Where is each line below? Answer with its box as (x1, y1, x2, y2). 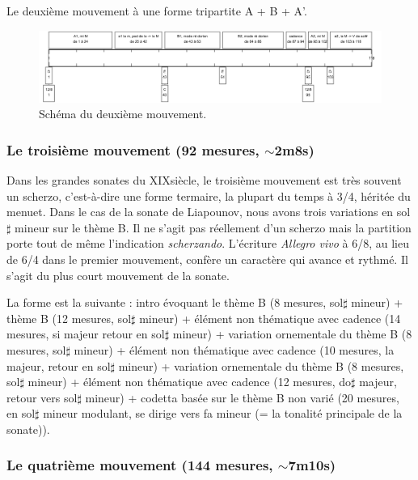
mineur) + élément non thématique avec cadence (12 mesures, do (27, 373, 352, 390)
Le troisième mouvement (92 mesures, (6, 139, 260, 159)
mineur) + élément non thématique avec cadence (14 (139, 309, 401, 326)
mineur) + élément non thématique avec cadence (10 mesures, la (74, 341, 395, 358)
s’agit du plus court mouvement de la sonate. (6, 266, 230, 283)
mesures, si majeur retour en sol (6, 325, 165, 342)
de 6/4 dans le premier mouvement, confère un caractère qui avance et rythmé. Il (6, 250, 408, 267)
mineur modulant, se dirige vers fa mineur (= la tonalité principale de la (43, 405, 403, 422)
